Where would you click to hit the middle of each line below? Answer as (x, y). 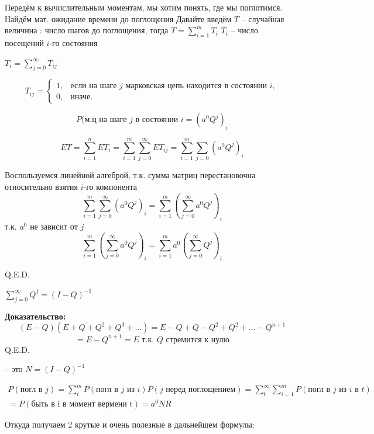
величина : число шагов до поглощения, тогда (87, 30)
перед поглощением (201, 390)
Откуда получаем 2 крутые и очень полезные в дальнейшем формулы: (130, 424)
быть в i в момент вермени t (82, 405)
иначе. (82, 97)
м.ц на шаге (106, 120)
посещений (24, 42)
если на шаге (94, 86)
